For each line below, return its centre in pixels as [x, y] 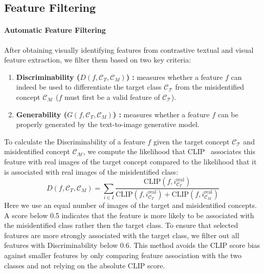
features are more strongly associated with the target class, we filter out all [122, 235]
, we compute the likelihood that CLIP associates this [169, 151]
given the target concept [191, 141]
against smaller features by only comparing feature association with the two [123, 255]
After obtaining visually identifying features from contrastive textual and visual [129, 49]
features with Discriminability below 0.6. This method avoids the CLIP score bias [132, 245]
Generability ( [41, 114]
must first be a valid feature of [112, 97]
